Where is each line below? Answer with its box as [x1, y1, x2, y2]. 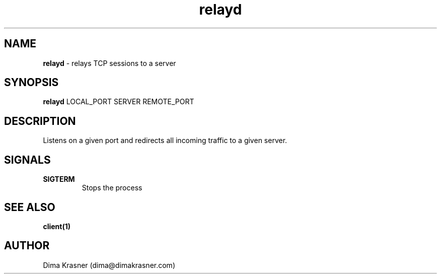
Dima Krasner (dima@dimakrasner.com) [43, 260, 175, 269]
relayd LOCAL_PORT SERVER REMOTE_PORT [43, 97, 194, 106]
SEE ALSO [4, 200, 55, 214]
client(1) [43, 222, 70, 231]
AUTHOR [4, 239, 50, 252]
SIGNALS [4, 153, 51, 166]
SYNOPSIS [4, 76, 59, 89]
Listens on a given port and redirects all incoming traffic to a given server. [43, 136, 287, 145]
